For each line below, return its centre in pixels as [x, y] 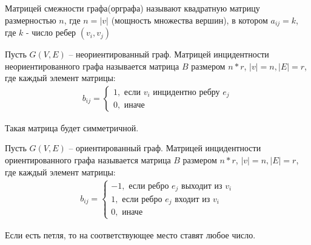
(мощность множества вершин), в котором [189, 20]
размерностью [31, 20]
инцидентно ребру [186, 92]
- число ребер [51, 32]
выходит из [202, 186]
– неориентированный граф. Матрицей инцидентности [169, 54]
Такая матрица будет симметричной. [72, 127]
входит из [192, 200]
